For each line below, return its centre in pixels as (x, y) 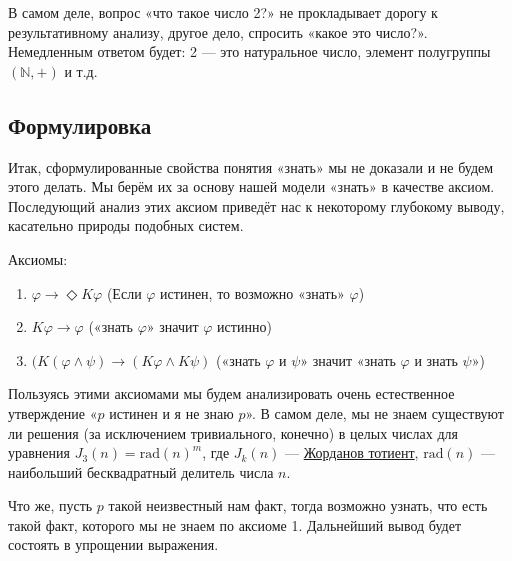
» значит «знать (348, 359)
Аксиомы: (38, 258)
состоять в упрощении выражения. (113, 544)
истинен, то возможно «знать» (252, 292)
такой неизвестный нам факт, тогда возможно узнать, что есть (298, 505)
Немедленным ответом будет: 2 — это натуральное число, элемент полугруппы (249, 51)
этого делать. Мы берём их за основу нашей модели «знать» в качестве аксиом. (251, 186)
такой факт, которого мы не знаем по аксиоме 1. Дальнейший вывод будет (234, 524)
